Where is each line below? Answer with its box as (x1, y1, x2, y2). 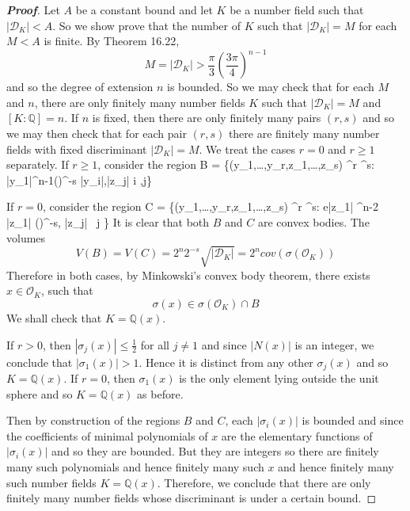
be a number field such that (230, 2, 364, 17)
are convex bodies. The (257, 214, 370, 231)
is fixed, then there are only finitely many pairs (92, 109, 321, 126)
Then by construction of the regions (6, 412, 180, 429)
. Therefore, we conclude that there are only (157, 474, 371, 490)
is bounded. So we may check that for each (167, 78, 374, 95)
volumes (6, 229, 46, 246)
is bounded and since (302, 412, 404, 429)
